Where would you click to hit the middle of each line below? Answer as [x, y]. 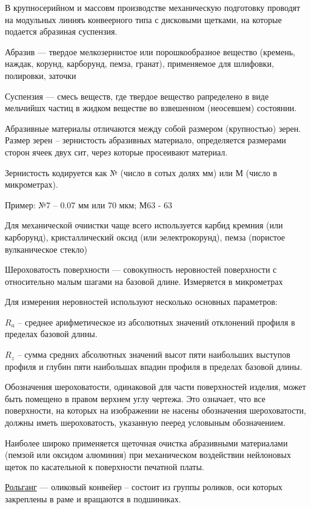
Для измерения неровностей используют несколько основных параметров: [141, 302]
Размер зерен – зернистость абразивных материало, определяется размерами [145, 140]
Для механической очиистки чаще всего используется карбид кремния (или [144, 225]
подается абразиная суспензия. [61, 31]
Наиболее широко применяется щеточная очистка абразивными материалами [146, 442]
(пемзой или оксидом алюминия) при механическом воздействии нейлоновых [148, 455]
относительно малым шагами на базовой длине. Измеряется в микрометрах [144, 281]
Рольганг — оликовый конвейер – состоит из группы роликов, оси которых [144, 487]
